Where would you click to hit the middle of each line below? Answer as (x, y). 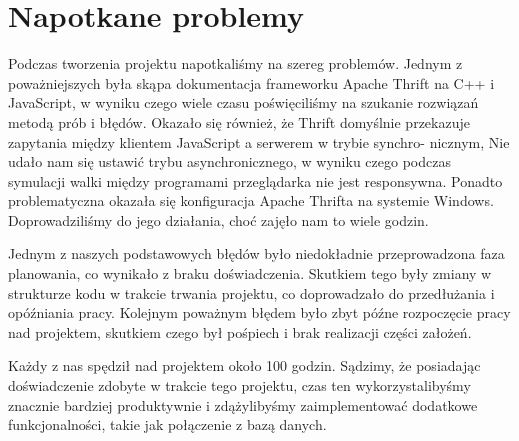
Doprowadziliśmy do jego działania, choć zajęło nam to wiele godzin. (218, 219)
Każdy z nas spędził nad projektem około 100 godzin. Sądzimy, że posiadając (244, 365)
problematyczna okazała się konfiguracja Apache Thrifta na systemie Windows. (251, 200)
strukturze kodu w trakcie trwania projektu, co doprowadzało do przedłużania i (251, 292)
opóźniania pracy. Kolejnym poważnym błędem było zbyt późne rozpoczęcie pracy (259, 312)
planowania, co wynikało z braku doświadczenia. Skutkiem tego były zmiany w (250, 273)
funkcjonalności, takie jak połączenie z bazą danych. (167, 424)
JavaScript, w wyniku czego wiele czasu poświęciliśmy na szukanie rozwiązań (243, 102)
